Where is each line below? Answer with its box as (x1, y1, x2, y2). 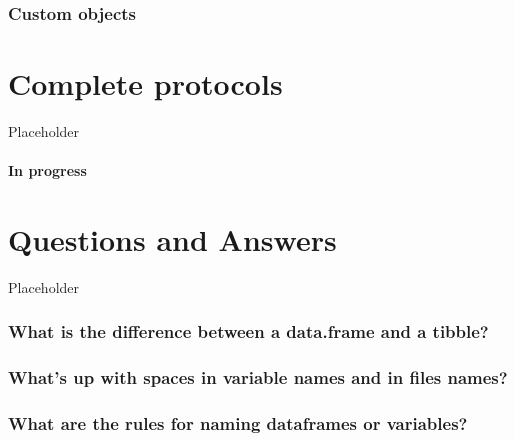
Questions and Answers (8, 218, 337, 259)
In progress (8, 160, 87, 181)
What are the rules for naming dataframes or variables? (8, 411, 468, 436)
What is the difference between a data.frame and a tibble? (8, 319, 489, 344)
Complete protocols (8, 63, 283, 104)
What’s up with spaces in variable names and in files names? (8, 365, 508, 390)
